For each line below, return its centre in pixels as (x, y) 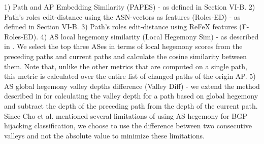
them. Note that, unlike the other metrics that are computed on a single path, (126, 66)
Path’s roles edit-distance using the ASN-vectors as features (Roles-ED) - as (122, 16)
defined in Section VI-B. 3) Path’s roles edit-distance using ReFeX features (121, 27)
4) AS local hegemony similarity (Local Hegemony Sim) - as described (150, 36)
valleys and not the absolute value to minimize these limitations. (105, 135)
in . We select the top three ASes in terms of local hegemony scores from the (123, 46)
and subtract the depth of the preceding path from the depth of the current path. (131, 105)
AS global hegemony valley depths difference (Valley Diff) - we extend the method (132, 86)
